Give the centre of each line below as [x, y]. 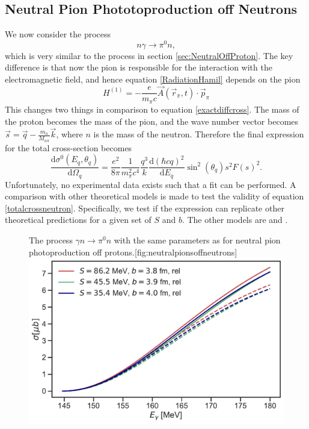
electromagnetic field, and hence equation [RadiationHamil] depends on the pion [153, 79]
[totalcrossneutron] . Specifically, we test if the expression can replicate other [145, 208]
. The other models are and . [235, 220]
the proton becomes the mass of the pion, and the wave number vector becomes [152, 121]
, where [69, 134]
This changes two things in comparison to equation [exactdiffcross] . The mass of [152, 109]
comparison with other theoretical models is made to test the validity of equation [154, 196]
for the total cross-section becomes [69, 147]
